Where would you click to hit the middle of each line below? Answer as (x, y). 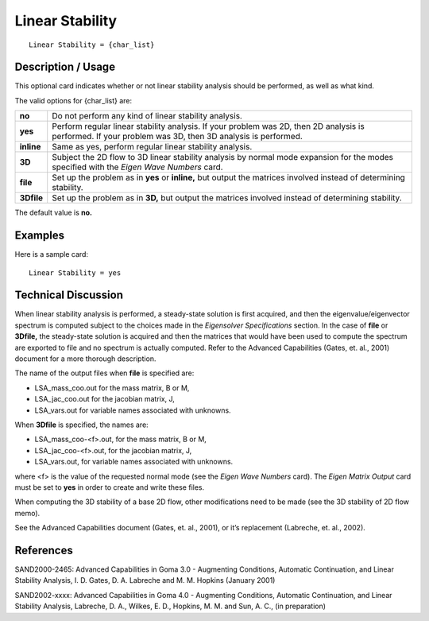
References (44, 550)
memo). (27, 513)
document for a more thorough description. (85, 359)
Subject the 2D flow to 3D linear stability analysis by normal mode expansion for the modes (222, 157)
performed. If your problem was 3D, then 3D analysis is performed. (178, 137)
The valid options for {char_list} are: (73, 100)
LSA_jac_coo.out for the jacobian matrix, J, (104, 399)
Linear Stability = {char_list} (92, 45)
